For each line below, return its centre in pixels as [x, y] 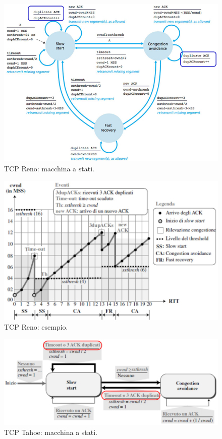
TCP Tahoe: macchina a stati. [51, 432]
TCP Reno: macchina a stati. [49, 168]
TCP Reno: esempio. [36, 327]
